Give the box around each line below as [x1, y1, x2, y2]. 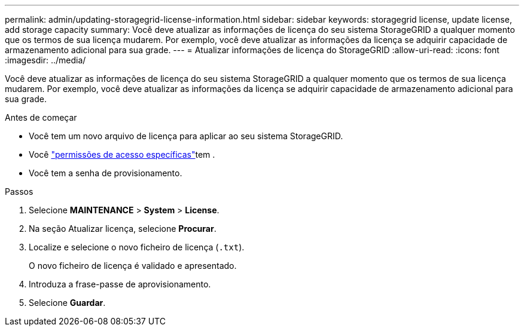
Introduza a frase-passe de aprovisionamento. [29, 279, 211, 289]
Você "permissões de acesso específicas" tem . [29, 149, 215, 160]
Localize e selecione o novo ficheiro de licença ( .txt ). [29, 242, 245, 252]
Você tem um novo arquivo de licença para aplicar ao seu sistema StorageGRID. [29, 131, 343, 141]
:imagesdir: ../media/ [5, 55, 86, 65]
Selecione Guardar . [29, 298, 106, 308]
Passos [5, 186, 33, 197]
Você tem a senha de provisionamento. [29, 168, 182, 178]
